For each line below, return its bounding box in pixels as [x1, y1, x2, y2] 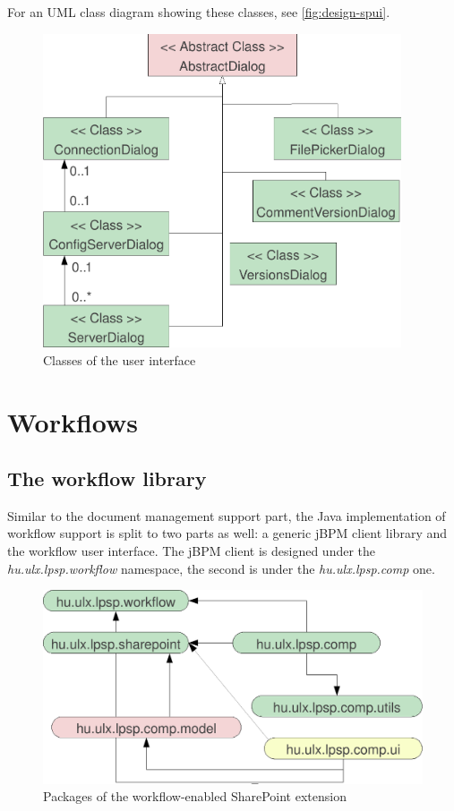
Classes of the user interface [43, 350, 196, 369]
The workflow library [7, 465, 207, 492]
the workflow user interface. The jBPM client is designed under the [7, 542, 376, 560]
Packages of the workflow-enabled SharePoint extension [43, 787, 347, 806]
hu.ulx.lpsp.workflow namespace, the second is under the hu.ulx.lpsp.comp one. [7, 559, 435, 577]
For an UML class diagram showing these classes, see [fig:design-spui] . [7, 3, 390, 21]
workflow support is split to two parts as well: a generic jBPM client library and [7, 524, 448, 542]
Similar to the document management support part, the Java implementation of [7, 506, 446, 525]
